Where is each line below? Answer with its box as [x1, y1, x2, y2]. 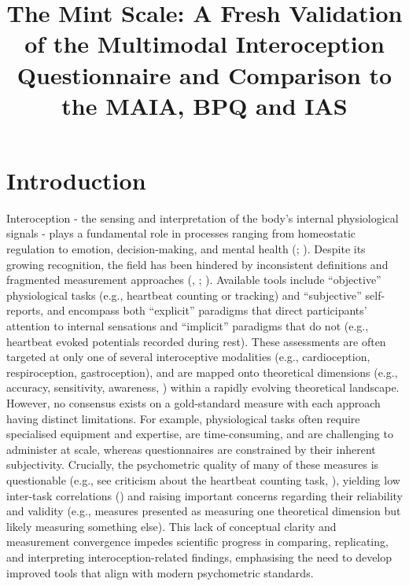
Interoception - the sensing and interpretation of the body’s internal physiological [6, 209, 399, 226]
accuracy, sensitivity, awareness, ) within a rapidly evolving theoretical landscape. [6, 379, 400, 396]
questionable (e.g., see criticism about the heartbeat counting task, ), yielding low [6, 471, 400, 488]
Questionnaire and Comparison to [17, 58, 392, 90]
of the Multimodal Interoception [24, 28, 385, 60]
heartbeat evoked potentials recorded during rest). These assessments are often [6, 333, 386, 349]
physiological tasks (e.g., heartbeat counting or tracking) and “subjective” [6, 286, 362, 303]
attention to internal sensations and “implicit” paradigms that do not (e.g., [6, 318, 369, 334]
